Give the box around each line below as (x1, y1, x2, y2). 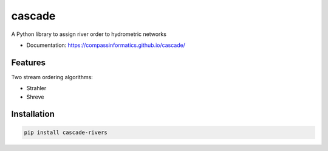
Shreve (26, 93, 44, 100)
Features (11, 57, 46, 68)
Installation (11, 109, 55, 119)
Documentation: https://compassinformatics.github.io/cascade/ (26, 41, 185, 49)
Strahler (26, 85, 47, 92)
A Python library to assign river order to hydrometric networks (11, 30, 167, 38)
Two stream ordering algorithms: (11, 73, 94, 80)
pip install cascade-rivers (24, 128, 108, 136)
